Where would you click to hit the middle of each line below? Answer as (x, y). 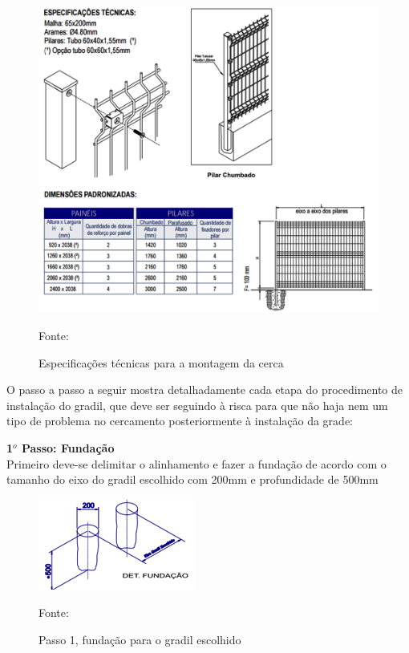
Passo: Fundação (68, 447)
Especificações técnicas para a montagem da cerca (161, 362)
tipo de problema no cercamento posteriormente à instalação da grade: (180, 421)
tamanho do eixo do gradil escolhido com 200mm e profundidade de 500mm (192, 479)
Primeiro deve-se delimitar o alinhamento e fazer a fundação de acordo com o (196, 463)
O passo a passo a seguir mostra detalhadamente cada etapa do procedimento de (205, 389)
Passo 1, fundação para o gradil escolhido (140, 639)
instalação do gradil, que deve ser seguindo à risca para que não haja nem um (197, 405)
